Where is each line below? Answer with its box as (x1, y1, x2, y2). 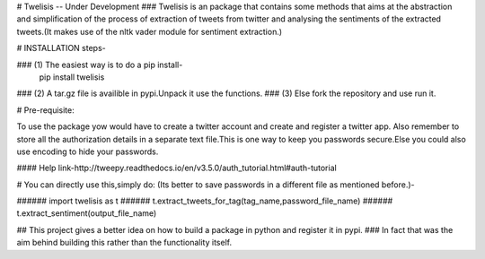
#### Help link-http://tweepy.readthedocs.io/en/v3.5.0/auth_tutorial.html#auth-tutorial (16, 162, 337, 174)
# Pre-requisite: (16, 104, 75, 116)
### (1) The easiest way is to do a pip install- (16, 59, 183, 70)
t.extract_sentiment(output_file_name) (16, 208, 157, 219)
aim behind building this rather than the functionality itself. (16, 237, 233, 248)
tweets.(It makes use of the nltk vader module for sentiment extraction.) (16, 26, 283, 37)
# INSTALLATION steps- (16, 43, 107, 54)
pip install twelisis (39, 72, 105, 82)
